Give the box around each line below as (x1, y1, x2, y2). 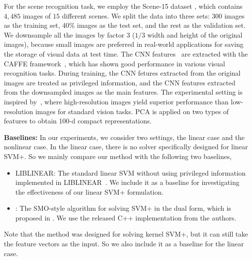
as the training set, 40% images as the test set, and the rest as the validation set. (4, 20, 246, 30)
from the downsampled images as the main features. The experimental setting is (4, 87, 243, 97)
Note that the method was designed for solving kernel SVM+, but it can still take (4, 229, 248, 239)
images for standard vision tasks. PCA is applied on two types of (35, 106, 229, 116)
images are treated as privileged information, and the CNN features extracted (4, 77, 235, 87)
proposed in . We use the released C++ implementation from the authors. (15, 212, 236, 222)
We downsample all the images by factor (4, 29, 125, 40)
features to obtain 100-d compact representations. (4, 116, 152, 126)
